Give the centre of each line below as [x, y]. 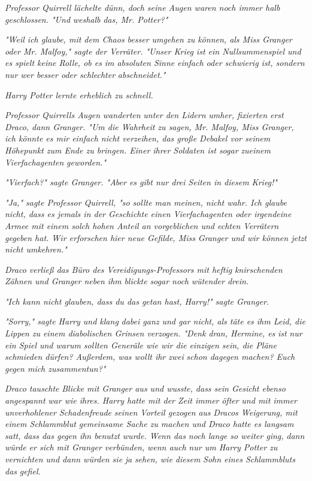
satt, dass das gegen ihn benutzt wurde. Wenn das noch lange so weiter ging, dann [155, 435]
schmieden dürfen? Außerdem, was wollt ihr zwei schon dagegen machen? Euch [150, 357]
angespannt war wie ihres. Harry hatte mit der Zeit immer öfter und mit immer [151, 400]
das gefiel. [23, 471]
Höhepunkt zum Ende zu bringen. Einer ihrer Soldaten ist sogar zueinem [138, 150]
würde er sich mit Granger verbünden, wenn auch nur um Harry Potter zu [141, 447]
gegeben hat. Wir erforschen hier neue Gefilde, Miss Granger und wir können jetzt [156, 237]
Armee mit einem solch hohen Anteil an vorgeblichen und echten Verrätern [142, 225]
